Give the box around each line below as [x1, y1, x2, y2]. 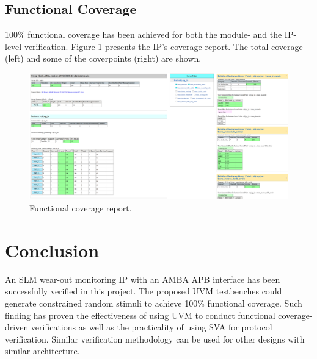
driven [5, 321, 29, 333]
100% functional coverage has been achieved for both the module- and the [5, 28, 282, 41]
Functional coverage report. [29, 202, 132, 215]
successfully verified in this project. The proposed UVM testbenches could [5, 285, 282, 297]
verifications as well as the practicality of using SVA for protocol [31, 321, 272, 333]
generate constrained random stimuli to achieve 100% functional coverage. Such [5, 296, 302, 309]
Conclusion [5, 237, 100, 262]
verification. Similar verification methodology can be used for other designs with [5, 332, 305, 345]
